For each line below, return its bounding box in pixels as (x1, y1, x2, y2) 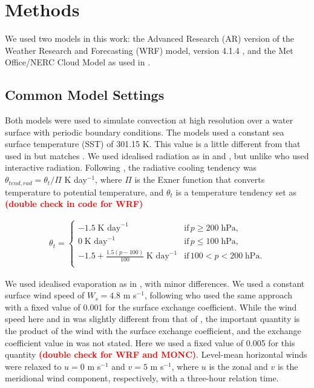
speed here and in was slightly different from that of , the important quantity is (5, 312, 300, 325)
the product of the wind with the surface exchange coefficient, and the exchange (5, 324, 301, 337)
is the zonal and (209, 360, 268, 372)
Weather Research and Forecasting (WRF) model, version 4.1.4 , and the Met (5, 44, 293, 56)
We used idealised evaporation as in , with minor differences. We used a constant (5, 277, 305, 289)
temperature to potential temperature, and (5, 185, 164, 198)
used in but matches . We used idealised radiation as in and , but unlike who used (5, 149, 309, 162)
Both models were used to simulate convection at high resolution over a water (5, 114, 293, 127)
